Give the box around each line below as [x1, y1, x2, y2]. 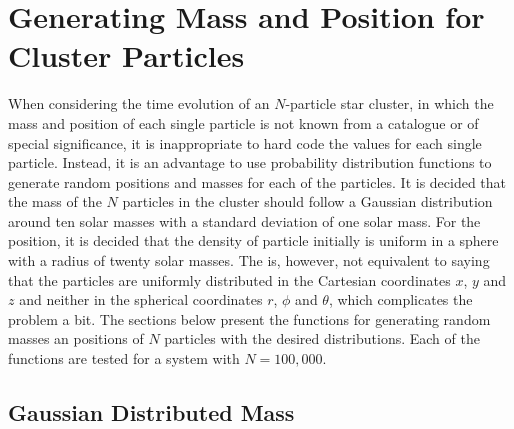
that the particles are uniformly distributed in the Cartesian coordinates [8, 269, 451, 290]
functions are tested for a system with [8, 348, 240, 369]
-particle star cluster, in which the [285, 93, 494, 114]
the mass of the [8, 191, 102, 212]
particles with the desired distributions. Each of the [164, 328, 480, 349]
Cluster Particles [8, 35, 245, 76]
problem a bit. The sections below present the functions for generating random [8, 308, 491, 329]
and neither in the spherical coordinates [19, 289, 263, 310]
